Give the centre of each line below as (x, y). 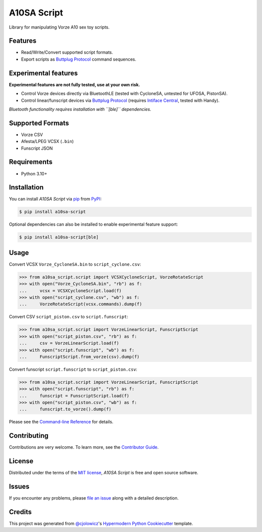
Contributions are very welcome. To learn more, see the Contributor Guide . (84, 447)
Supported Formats (39, 123)
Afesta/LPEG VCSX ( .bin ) (47, 141)
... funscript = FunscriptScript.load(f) (74, 396)
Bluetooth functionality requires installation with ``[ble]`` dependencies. (80, 109)
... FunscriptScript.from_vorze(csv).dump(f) (79, 357)
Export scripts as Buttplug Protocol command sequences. (79, 59)
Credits (20, 512)
